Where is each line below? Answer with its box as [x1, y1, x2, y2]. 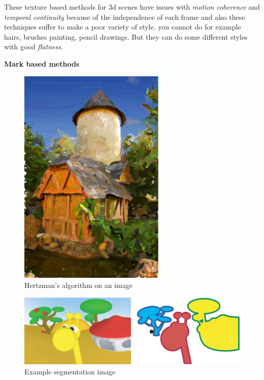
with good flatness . [4, 41, 63, 52]
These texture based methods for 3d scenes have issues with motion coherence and [4, 2, 260, 12]
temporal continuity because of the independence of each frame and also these [4, 11, 245, 22]
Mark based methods [4, 58, 80, 69]
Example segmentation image [24, 366, 116, 376]
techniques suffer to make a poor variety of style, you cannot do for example [4, 21, 241, 32]
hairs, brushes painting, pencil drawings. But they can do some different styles [4, 31, 248, 42]
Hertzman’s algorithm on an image [24, 280, 133, 290]
